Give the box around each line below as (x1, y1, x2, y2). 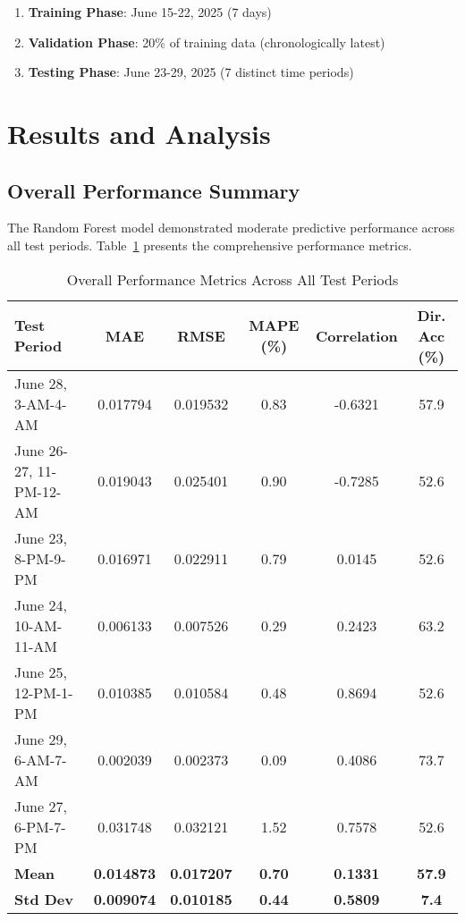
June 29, (14, 728, 67, 749)
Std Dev (14, 888, 73, 909)
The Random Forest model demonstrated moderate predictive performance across (7, 218, 455, 237)
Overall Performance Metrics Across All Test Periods (66, 268, 399, 290)
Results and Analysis (7, 114, 271, 151)
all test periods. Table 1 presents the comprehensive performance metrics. (7, 235, 412, 254)
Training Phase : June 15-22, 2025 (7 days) (28, 3, 272, 21)
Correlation (316, 325, 398, 346)
